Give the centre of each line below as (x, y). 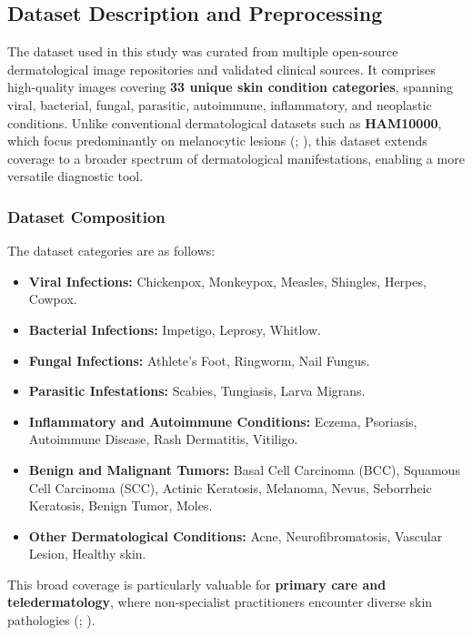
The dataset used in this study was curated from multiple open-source (203, 51)
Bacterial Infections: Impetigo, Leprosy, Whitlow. (175, 329)
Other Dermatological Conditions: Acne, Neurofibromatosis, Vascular (236, 535)
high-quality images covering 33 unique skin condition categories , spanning (230, 87)
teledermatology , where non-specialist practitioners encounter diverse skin (220, 602)
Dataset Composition (86, 216)
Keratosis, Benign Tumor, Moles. (121, 505)
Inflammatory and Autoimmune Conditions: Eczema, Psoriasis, (223, 421)
